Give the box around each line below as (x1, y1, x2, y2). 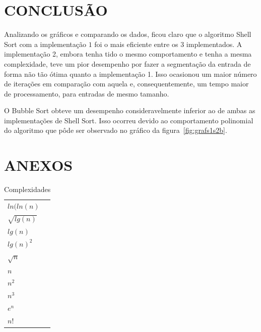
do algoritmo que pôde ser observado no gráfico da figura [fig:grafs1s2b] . (4, 125, 227, 135)
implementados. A (186, 38, 242, 49)
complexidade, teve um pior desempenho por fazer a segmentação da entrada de (4, 58, 251, 69)
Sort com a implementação (4, 38, 86, 49)
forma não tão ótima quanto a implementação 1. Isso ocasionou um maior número (4, 68, 257, 79)
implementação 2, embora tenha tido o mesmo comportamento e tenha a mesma (4, 49, 252, 59)
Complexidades (4, 184, 51, 195)
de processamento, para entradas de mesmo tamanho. (4, 88, 169, 99)
